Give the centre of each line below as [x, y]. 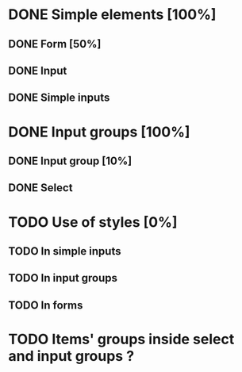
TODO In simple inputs [65, 251]
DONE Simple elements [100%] [112, 15]
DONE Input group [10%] [70, 161]
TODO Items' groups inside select [121, 339]
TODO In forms [46, 305]
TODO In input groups [63, 278]
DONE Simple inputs [59, 98]
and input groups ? [71, 356]
